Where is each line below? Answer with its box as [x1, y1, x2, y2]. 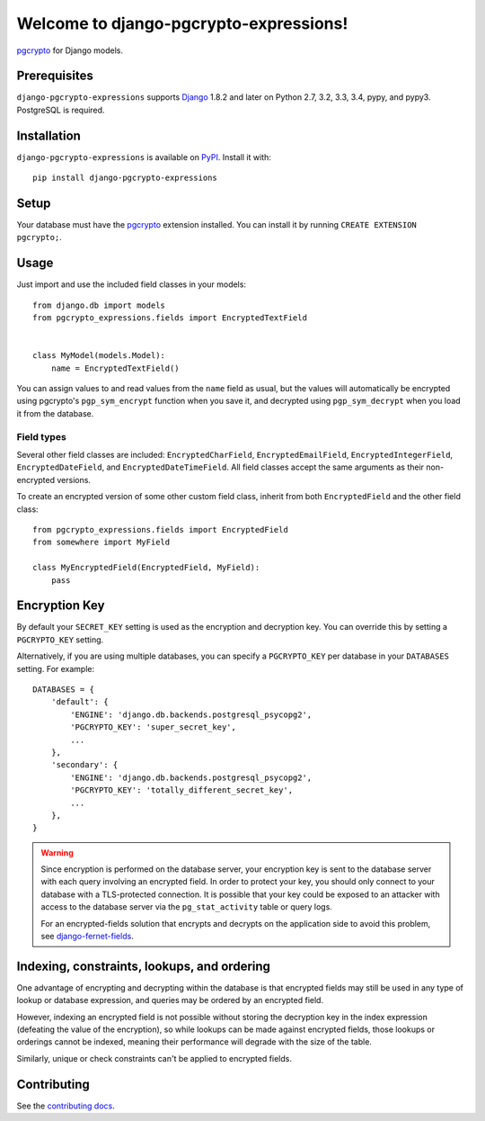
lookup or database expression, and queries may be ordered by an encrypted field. [16, 995, 323, 1006]
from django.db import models [32, 300, 166, 310]
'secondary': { [50, 760, 119, 770]
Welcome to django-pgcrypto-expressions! [16, 13, 348, 33]
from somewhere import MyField [32, 537, 171, 548]
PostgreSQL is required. [16, 104, 105, 115]
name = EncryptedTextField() [50, 363, 180, 373]
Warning [40, 847, 74, 858]
